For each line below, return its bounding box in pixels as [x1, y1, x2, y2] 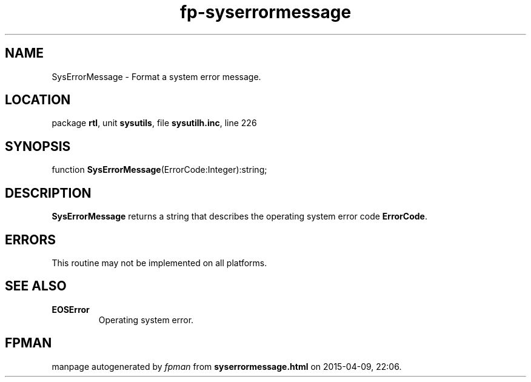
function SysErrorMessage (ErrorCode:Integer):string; [52, 164, 267, 175]
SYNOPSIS [5, 138, 71, 154]
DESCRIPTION [5, 185, 92, 201]
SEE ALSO [5, 278, 67, 294]
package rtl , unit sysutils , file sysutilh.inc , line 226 [52, 118, 257, 129]
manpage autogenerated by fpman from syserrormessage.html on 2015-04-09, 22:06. [52, 361, 402, 372]
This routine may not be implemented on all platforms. [52, 257, 267, 268]
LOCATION [5, 92, 71, 108]
